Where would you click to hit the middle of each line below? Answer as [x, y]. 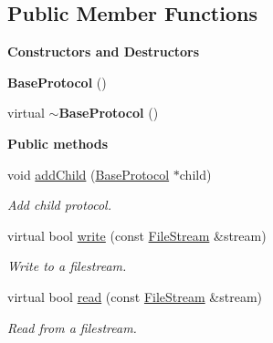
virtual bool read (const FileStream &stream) [135, 296]
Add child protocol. [60, 205]
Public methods [58, 143]
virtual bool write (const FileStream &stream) [137, 235]
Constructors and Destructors [104, 52]
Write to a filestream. [67, 266]
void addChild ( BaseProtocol [89, 174]
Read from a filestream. [72, 327]
